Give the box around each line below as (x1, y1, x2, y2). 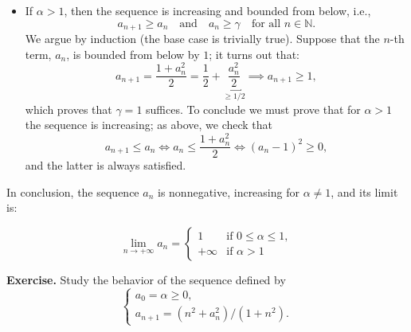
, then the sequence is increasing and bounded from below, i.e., (64, 2, 371, 18)
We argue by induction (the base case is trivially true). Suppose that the (25, 30, 380, 47)
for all (251, 18, 281, 29)
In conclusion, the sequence (6, 183, 139, 200)
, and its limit (331, 183, 398, 200)
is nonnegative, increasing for (157, 183, 299, 200)
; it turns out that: (209, 45, 299, 62)
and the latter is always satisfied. (25, 157, 186, 174)
